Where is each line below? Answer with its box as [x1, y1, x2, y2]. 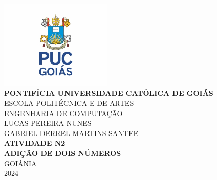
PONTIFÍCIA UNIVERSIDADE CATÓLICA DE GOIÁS [4, 87, 213, 98]
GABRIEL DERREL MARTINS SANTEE [4, 127, 139, 138]
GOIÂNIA [4, 157, 37, 168]
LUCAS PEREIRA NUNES [4, 118, 92, 128]
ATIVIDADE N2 [4, 138, 66, 148]
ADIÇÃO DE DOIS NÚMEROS [4, 147, 121, 158]
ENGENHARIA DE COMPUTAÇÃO [4, 107, 123, 118]
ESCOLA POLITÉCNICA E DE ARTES [4, 97, 134, 108]
